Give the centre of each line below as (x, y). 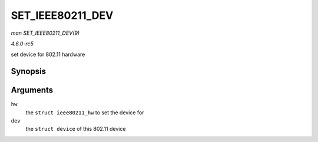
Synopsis (29, 72)
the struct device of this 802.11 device (76, 129)
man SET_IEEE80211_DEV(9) (45, 33)
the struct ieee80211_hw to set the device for (85, 113)
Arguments (32, 90)
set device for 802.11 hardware (48, 55)
